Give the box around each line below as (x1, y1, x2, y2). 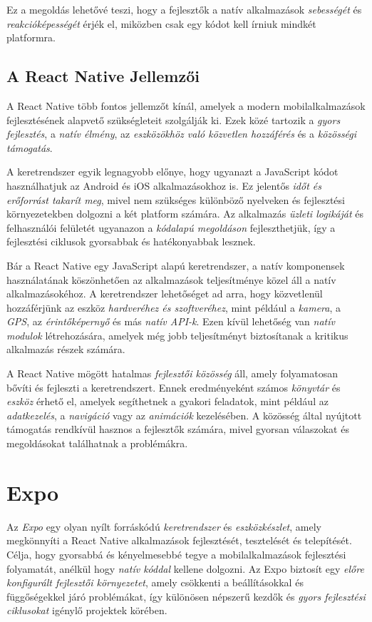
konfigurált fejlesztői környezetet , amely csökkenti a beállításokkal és (6, 575, 304, 590)
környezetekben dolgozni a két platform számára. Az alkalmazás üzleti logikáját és (6, 206, 363, 221)
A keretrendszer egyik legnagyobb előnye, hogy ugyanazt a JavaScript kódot (6, 164, 339, 179)
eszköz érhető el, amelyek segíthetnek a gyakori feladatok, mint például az (6, 394, 329, 409)
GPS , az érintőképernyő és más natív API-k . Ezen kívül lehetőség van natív (6, 314, 335, 329)
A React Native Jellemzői (6, 65, 200, 87)
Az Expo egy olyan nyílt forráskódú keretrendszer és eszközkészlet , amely (6, 519, 321, 534)
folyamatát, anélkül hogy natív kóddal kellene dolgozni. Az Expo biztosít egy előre (6, 561, 364, 576)
